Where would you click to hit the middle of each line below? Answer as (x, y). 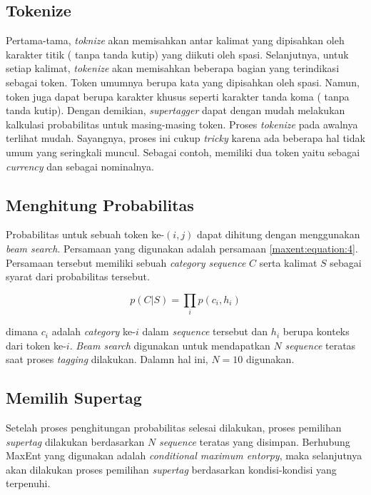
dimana (22, 331)
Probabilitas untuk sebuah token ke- (85, 234)
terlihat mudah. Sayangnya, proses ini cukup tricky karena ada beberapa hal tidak (185, 138)
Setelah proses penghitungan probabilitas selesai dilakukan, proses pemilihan (174, 428)
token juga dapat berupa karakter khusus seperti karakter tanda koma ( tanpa (178, 96)
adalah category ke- (93, 331)
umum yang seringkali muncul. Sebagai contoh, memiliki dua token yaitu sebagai (183, 152)
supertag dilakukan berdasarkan (75, 441)
